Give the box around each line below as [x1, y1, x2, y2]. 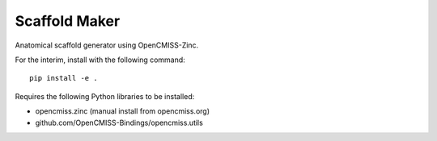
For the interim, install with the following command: [15, 55, 185, 64]
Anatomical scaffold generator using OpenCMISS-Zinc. [15, 40, 199, 50]
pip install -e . [29, 73, 98, 83]
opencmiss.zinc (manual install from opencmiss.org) [35, 106, 210, 116]
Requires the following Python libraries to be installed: [15, 91, 195, 101]
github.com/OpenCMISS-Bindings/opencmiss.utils [35, 118, 204, 127]
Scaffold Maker [15, 12, 121, 30]
